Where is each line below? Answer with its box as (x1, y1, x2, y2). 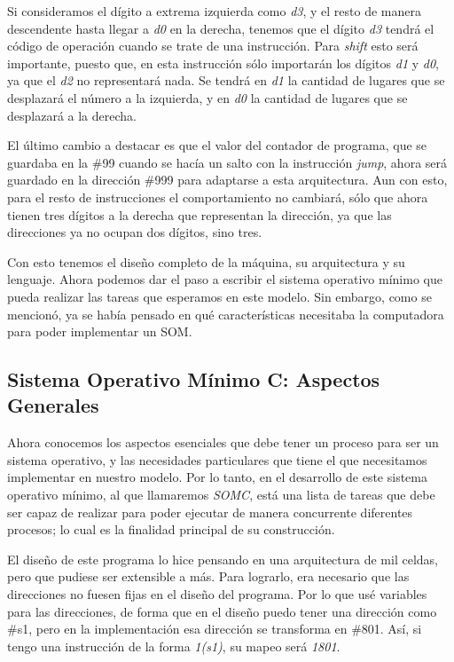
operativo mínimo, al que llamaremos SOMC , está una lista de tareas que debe (7, 485, 435, 504)
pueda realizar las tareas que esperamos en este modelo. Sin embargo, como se (7, 287, 432, 305)
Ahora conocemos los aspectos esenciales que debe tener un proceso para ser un (7, 433, 439, 452)
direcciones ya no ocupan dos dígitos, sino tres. (7, 223, 262, 241)
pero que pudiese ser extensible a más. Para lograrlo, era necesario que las (7, 567, 410, 586)
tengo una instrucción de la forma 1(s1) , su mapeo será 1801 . (7, 636, 340, 655)
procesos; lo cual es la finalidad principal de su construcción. (7, 520, 335, 539)
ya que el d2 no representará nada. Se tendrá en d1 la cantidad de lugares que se (7, 71, 445, 90)
